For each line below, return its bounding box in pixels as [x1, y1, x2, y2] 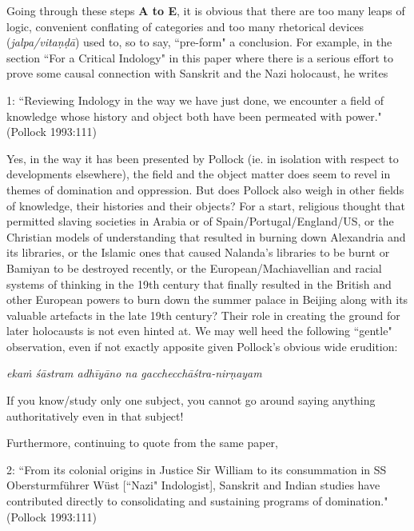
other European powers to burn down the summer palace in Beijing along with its [6, 291, 408, 308]
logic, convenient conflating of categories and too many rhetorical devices [6, 18, 364, 34]
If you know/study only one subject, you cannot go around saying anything [6, 392, 376, 409]
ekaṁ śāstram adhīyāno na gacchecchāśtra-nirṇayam [6, 365, 262, 381]
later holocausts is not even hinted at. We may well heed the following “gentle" [6, 322, 392, 339]
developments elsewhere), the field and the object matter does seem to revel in [6, 166, 391, 182]
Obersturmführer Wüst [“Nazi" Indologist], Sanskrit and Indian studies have [6, 477, 380, 493]
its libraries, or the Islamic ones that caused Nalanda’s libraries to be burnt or [6, 244, 390, 261]
